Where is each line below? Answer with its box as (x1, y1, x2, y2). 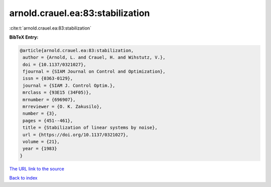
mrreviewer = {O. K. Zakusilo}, (23, 104, 102, 110)
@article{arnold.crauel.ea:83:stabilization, (20, 48, 134, 53)
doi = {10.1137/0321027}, (23, 62, 86, 67)
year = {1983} (23, 146, 57, 151)
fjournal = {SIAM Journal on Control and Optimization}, (23, 69, 166, 75)
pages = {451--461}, (23, 118, 73, 123)
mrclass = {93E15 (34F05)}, (23, 90, 92, 95)
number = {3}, (23, 111, 57, 116)
